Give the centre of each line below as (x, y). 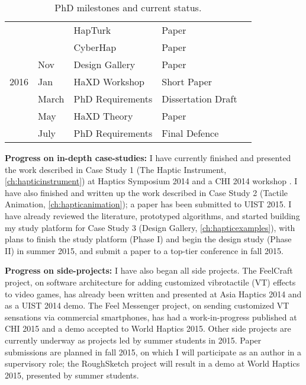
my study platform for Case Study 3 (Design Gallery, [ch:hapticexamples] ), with (150, 227)
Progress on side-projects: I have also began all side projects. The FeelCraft (149, 270)
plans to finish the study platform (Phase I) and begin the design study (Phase (148, 239)
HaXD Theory (103, 116)
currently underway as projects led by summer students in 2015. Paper (133, 340)
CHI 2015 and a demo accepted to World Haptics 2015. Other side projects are (148, 328)
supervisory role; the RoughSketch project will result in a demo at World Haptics (152, 363)
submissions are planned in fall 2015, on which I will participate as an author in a (153, 352)
